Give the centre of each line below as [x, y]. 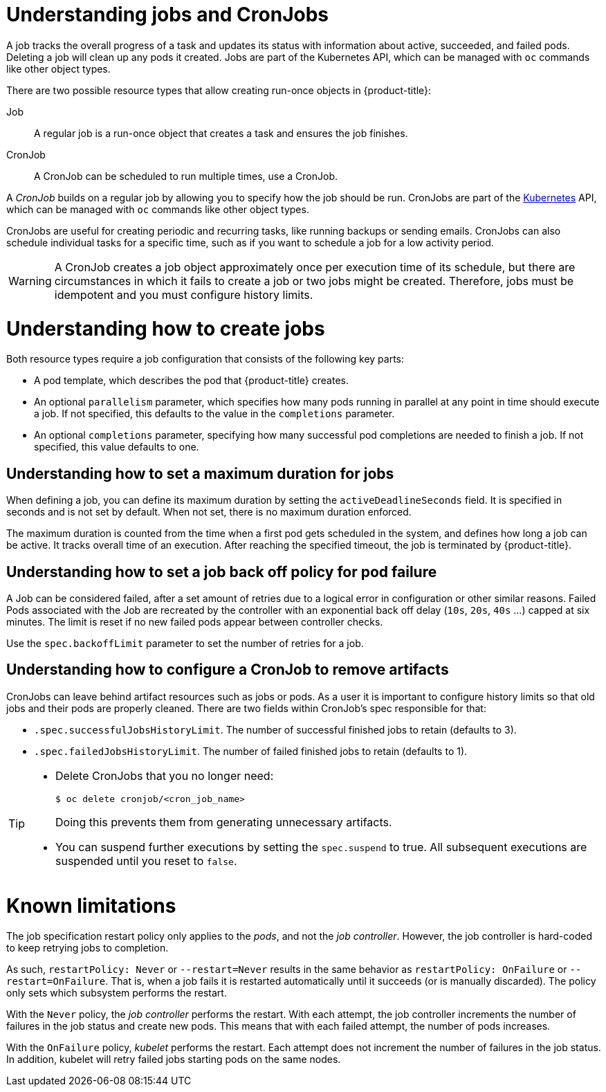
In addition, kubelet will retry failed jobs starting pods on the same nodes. [174, 1059]
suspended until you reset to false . [146, 861]
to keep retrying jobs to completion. [88, 948]
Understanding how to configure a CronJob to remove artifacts [228, 670]
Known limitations [91, 906]
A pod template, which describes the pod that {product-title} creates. [191, 381]
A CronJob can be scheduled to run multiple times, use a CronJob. [186, 176]
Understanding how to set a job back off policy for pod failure [222, 572]
